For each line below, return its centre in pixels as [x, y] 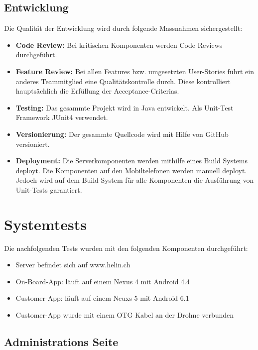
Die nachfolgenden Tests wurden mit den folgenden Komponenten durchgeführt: [126, 248]
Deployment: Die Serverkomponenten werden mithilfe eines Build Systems [132, 161]
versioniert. [33, 144]
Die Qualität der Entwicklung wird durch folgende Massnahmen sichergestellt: [123, 28]
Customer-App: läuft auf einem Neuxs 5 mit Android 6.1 [102, 298]
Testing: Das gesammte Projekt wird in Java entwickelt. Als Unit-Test [125, 107]
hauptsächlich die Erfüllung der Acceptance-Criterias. [97, 91]
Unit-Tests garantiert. [49, 189]
